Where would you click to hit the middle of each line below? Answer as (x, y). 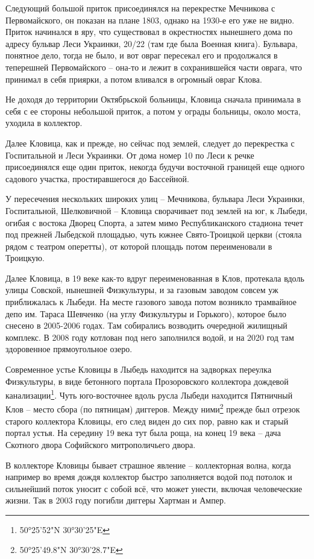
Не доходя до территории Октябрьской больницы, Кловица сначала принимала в (153, 99)
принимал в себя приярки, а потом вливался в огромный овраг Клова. (134, 79)
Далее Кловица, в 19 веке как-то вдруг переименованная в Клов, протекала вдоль (155, 278)
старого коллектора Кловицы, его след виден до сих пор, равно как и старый (147, 421)
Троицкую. (25, 258)
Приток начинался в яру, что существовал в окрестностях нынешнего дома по (149, 32)
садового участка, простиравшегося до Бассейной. (97, 178)
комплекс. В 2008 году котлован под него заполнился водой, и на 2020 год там (150, 337)
